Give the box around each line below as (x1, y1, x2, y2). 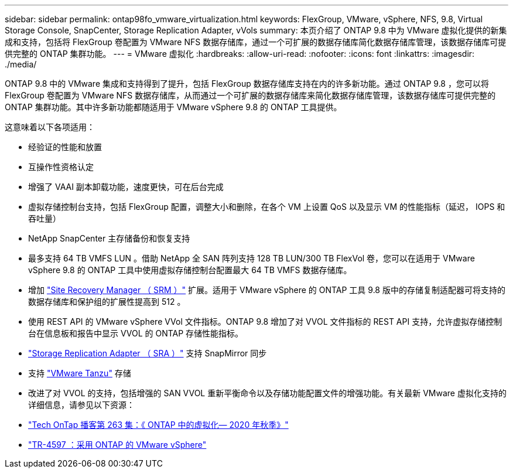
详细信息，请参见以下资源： (28, 400, 135, 410)
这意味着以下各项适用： (5, 122, 95, 132)
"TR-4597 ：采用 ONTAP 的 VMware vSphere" (28, 440, 207, 450)
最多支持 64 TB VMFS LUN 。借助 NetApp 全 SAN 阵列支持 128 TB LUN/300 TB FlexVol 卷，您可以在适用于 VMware (28, 253, 475, 263)
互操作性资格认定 (28, 162, 94, 172)
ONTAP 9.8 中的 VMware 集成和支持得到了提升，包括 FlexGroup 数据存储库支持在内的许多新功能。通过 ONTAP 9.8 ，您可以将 (5, 79, 489, 89)
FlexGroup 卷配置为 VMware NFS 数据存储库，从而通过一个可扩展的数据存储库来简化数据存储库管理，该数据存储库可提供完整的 (5, 90, 496, 100)
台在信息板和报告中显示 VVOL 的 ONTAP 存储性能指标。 (28, 328, 244, 338)
